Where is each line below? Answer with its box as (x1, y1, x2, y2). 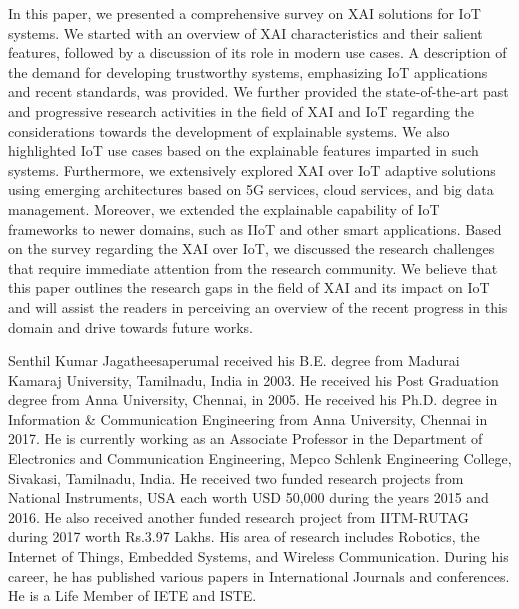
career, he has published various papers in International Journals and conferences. (8, 565, 510, 586)
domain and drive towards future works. (8, 316, 253, 337)
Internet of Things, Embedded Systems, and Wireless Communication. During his (8, 546, 509, 567)
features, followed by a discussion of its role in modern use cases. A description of (8, 42, 507, 63)
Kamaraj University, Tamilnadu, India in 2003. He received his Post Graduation (8, 369, 499, 390)
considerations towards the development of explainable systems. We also (8, 120, 450, 141)
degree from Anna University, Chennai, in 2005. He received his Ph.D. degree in (8, 389, 498, 410)
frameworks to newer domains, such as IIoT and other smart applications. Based (8, 218, 502, 239)
